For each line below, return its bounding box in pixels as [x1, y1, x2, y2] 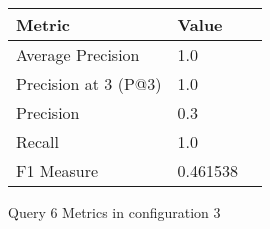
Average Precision [16, 43, 140, 66]
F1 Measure [16, 159, 99, 182]
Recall [16, 130, 59, 153]
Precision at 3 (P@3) [16, 72, 162, 95]
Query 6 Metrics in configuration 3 [8, 202, 221, 222]
